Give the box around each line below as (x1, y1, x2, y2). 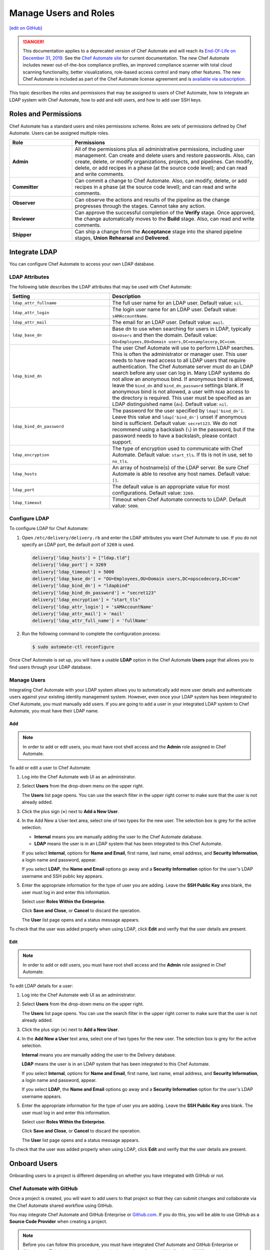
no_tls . (112, 457, 128, 464)
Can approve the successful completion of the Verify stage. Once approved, (74, 209, 255, 216)
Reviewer (12, 215, 35, 222)
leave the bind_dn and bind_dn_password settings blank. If (112, 382, 243, 389)
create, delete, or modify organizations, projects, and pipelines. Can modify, (74, 158, 253, 165)
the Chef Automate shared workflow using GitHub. (9, 1202, 113, 1208)
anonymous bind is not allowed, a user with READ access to (112, 388, 249, 395)
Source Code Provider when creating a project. (9, 1218, 107, 1224)
